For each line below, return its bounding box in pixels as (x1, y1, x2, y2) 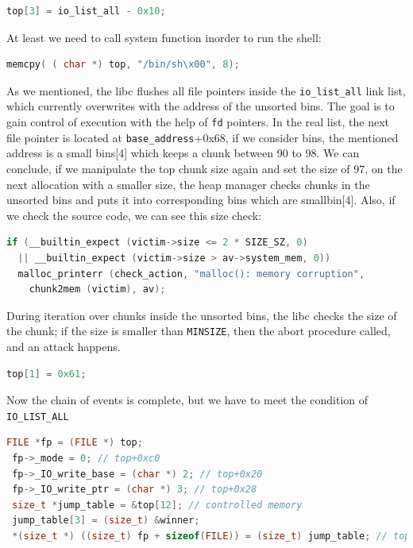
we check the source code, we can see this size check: (6, 206, 262, 223)
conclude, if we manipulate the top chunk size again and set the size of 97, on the (6, 160, 403, 176)
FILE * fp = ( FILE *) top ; (6, 437, 143, 449)
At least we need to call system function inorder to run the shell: (6, 29, 322, 45)
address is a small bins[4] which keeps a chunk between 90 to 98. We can (6, 145, 360, 161)
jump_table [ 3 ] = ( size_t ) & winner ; (12, 515, 200, 527)
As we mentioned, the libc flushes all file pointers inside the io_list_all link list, (6, 82, 406, 98)
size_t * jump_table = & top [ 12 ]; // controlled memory (12, 499, 303, 511)
